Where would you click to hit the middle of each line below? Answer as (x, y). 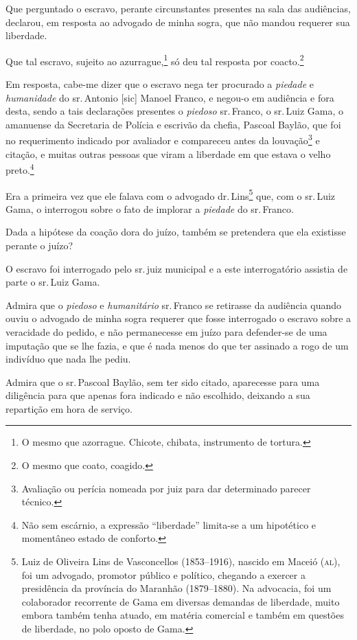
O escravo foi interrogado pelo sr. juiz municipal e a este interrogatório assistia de (177, 268)
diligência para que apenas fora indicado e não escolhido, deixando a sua (158, 395)
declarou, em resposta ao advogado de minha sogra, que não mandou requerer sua (178, 22)
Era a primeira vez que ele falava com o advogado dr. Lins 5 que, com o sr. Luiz (171, 194)
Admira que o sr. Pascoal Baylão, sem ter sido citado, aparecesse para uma (163, 381)
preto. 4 (20, 169)
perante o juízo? (39, 245)
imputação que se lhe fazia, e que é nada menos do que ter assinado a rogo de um (177, 345)
